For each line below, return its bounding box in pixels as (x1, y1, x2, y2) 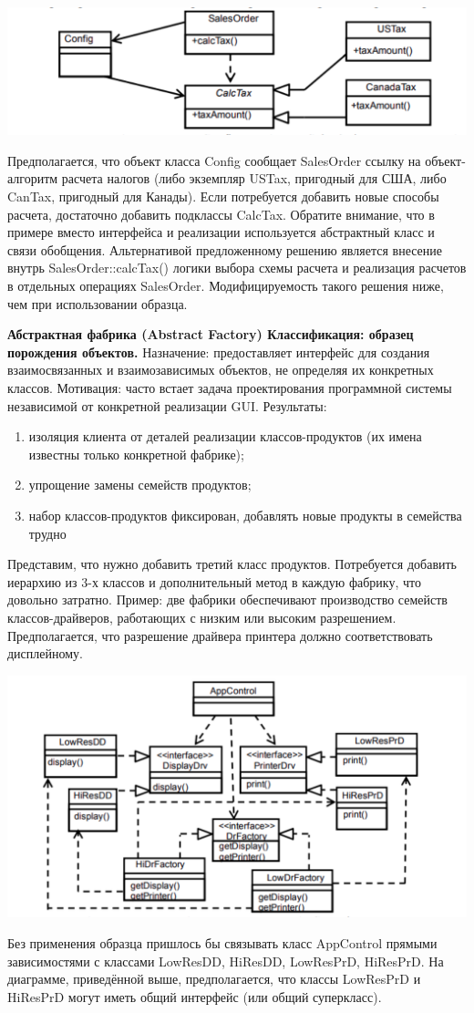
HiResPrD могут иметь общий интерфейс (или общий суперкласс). (7, 987, 382, 1006)
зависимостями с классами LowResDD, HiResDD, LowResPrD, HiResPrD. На (7, 951, 444, 970)
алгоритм (7, 169, 58, 188)
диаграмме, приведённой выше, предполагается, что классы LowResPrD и (7, 969, 421, 988)
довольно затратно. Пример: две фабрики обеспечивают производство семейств (7, 590, 448, 609)
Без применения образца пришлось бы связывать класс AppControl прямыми (7, 934, 438, 953)
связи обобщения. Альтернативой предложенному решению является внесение (7, 240, 442, 259)
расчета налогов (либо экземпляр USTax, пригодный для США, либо (61, 169, 447, 188)
